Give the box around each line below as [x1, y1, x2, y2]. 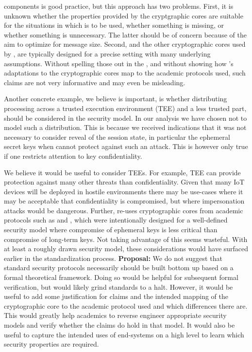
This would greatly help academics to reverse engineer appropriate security [4, 310, 227, 320]
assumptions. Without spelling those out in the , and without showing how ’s [4, 58, 234, 68]
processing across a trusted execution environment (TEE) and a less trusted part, [4, 103, 247, 113]
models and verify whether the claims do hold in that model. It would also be [4, 320, 235, 330]
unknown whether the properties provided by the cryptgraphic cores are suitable [4, 10, 243, 20]
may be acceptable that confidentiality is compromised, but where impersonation [4, 196, 245, 206]
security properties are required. [4, 339, 99, 349]
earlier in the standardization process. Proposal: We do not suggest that [4, 253, 222, 263]
